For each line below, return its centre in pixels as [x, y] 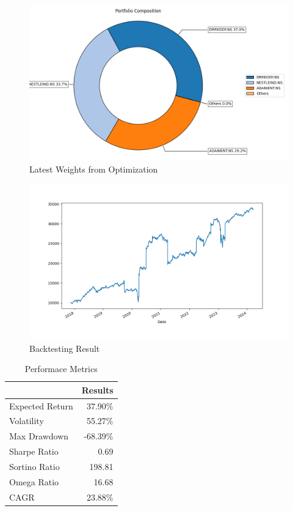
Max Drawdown [39, 436]
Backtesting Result [65, 348]
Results [97, 390]
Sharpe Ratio [34, 451]
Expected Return [41, 405]
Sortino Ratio [34, 466]
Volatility [27, 421]
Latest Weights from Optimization [94, 169]
